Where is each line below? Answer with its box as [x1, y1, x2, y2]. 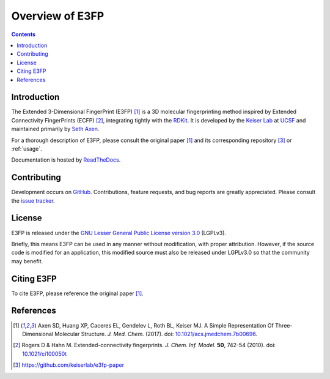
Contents [11, 31, 36, 38]
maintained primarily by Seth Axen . [11, 126, 100, 133]
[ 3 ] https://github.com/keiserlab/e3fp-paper [13, 361, 125, 369]
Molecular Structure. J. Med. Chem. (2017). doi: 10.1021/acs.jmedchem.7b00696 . [54, 330, 258, 337]
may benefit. [11, 257, 43, 265]
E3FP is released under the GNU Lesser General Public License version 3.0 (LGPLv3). [11, 229, 226, 236]
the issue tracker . [11, 197, 55, 205]
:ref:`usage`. [11, 144, 42, 152]
